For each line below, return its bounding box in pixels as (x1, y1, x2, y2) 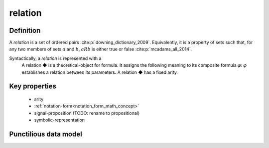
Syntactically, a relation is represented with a (9, 55, 102, 61)
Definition (9, 26, 41, 35)
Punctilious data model (9, 130, 82, 139)
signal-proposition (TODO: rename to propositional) (34, 110, 140, 116)
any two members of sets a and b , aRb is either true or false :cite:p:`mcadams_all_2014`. (9, 46, 192, 52)
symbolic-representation (34, 117, 85, 123)
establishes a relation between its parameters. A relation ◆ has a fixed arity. (21, 69, 178, 75)
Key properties (9, 82, 57, 91)
